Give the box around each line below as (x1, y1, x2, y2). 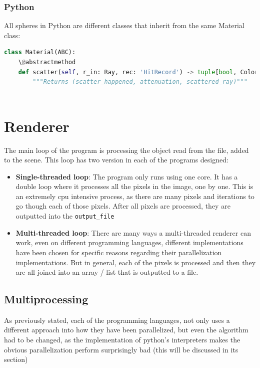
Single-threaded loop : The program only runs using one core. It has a (15, 171, 238, 181)
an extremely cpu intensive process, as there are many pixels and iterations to (15, 191, 254, 201)
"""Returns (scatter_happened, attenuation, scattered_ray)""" (32, 78, 247, 86)
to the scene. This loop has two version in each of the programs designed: (4, 154, 228, 165)
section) (4, 354, 28, 364)
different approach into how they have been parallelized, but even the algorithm (4, 324, 248, 335)
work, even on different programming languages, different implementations (15, 237, 243, 248)
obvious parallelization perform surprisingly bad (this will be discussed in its (4, 344, 238, 354)
